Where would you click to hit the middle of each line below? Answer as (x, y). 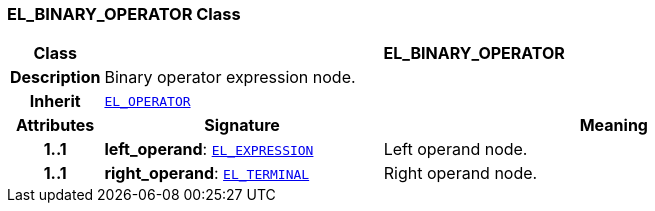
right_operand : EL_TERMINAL (207, 173)
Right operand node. (460, 173)
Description (55, 77)
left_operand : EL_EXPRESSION (209, 149)
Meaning (613, 125)
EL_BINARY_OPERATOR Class (124, 14)
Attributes (55, 125)
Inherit (55, 101)
